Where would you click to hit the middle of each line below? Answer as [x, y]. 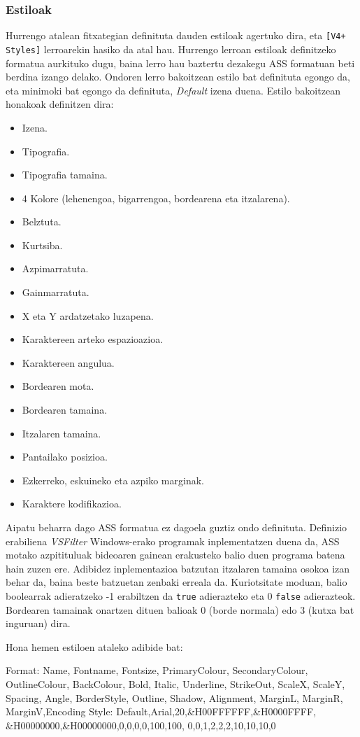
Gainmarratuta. [56, 292]
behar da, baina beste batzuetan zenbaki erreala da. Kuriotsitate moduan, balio [177, 582]
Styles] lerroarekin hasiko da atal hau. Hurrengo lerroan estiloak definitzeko [171, 49]
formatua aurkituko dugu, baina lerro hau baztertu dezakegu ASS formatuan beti [180, 63]
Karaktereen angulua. [68, 362]
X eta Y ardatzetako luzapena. [88, 315]
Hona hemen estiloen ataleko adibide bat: [94, 646]
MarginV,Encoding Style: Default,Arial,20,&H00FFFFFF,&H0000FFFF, [161, 711]
